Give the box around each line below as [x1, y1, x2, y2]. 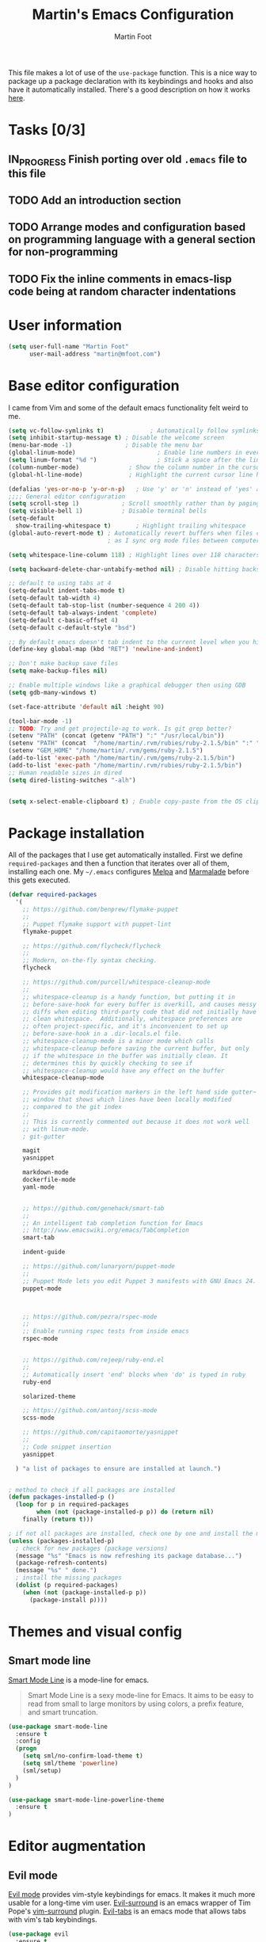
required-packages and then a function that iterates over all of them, [8, 859, 230, 868]
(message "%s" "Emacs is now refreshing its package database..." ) [15, 1552, 243, 1559]
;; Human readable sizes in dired [8, 768, 123, 777]
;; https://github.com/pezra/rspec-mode [22, 1312, 158, 1320]
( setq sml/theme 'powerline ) [22, 1760, 119, 1768]
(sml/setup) [22, 1766, 62, 1775]
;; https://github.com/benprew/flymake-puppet [22, 905, 179, 914]
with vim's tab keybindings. [8, 1915, 97, 1925]
